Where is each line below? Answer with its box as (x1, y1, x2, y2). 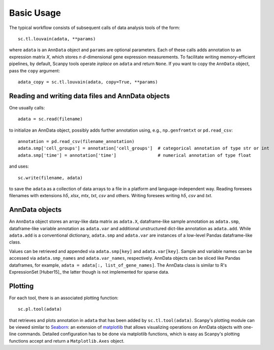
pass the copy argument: (9, 68, 60, 73)
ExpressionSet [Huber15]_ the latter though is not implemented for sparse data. (9, 269, 170, 275)
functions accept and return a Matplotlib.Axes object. (9, 338, 125, 344)
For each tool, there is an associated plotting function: (9, 295, 119, 301)
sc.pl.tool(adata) (18, 306, 62, 312)
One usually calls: (9, 105, 45, 110)
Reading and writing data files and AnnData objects (9, 92, 170, 100)
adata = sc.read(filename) (18, 116, 83, 122)
